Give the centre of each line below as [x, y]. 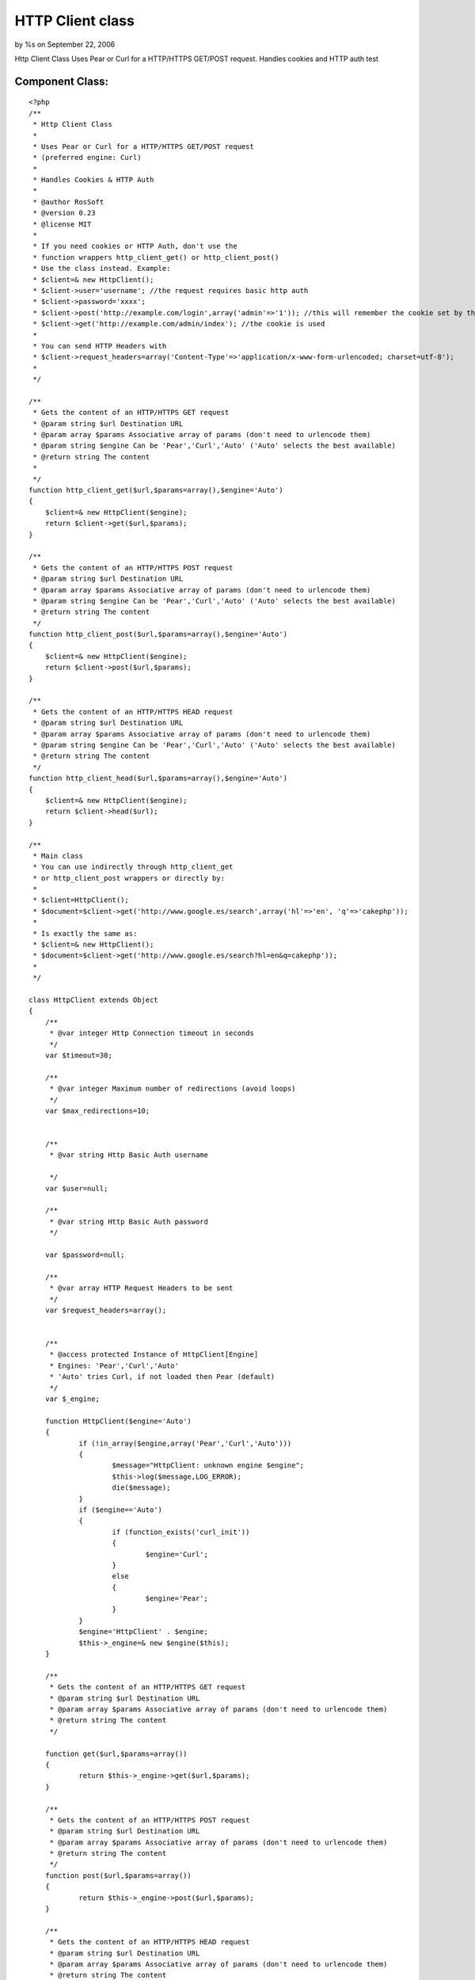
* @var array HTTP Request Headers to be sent [141, 1288]
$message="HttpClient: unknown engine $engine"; [208, 1466]
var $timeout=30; [78, 1055]
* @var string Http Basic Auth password [129, 1221]
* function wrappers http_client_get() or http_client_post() [156, 257]
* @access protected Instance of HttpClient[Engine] [154, 1355]
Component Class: [61, 81]
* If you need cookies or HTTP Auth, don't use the [135, 246]
